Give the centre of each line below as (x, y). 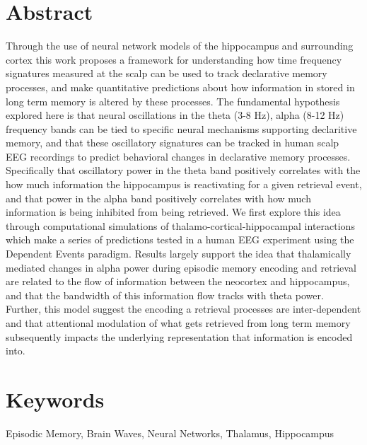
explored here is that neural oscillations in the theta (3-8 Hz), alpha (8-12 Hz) (175, 115)
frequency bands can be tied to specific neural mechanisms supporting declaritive (181, 128)
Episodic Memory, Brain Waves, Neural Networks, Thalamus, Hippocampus (170, 433)
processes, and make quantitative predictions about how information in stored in (180, 87)
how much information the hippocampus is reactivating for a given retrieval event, (184, 184)
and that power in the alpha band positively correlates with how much (158, 198)
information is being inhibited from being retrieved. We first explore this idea (173, 212)
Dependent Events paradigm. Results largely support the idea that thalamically (179, 254)
